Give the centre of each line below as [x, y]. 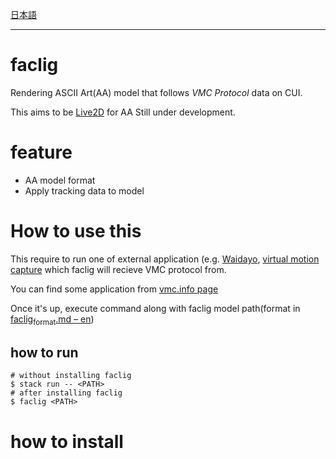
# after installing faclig [66, 393]
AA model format [60, 180]
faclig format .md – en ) [52, 320]
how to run [44, 352]
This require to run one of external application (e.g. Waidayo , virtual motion [165, 259]
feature [41, 152]
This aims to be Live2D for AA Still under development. [123, 112]
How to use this [76, 231]
